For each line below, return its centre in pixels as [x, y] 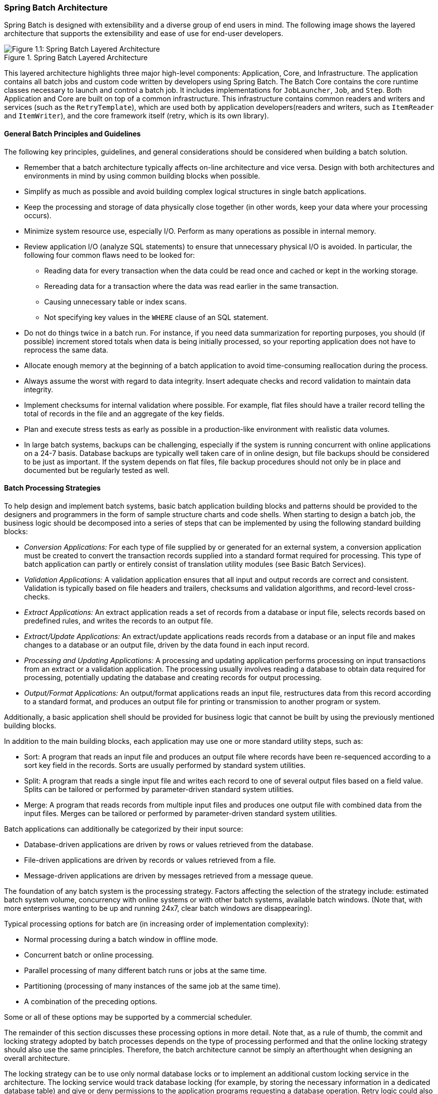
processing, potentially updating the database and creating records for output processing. [173, 677]
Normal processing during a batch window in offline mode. [121, 939]
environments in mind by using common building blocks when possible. [142, 176]
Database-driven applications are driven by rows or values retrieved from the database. [169, 844]
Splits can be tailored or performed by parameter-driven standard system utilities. [159, 789]
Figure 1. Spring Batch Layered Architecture [76, 58]
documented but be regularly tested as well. [97, 470]
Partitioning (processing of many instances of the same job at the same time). [152, 986]
